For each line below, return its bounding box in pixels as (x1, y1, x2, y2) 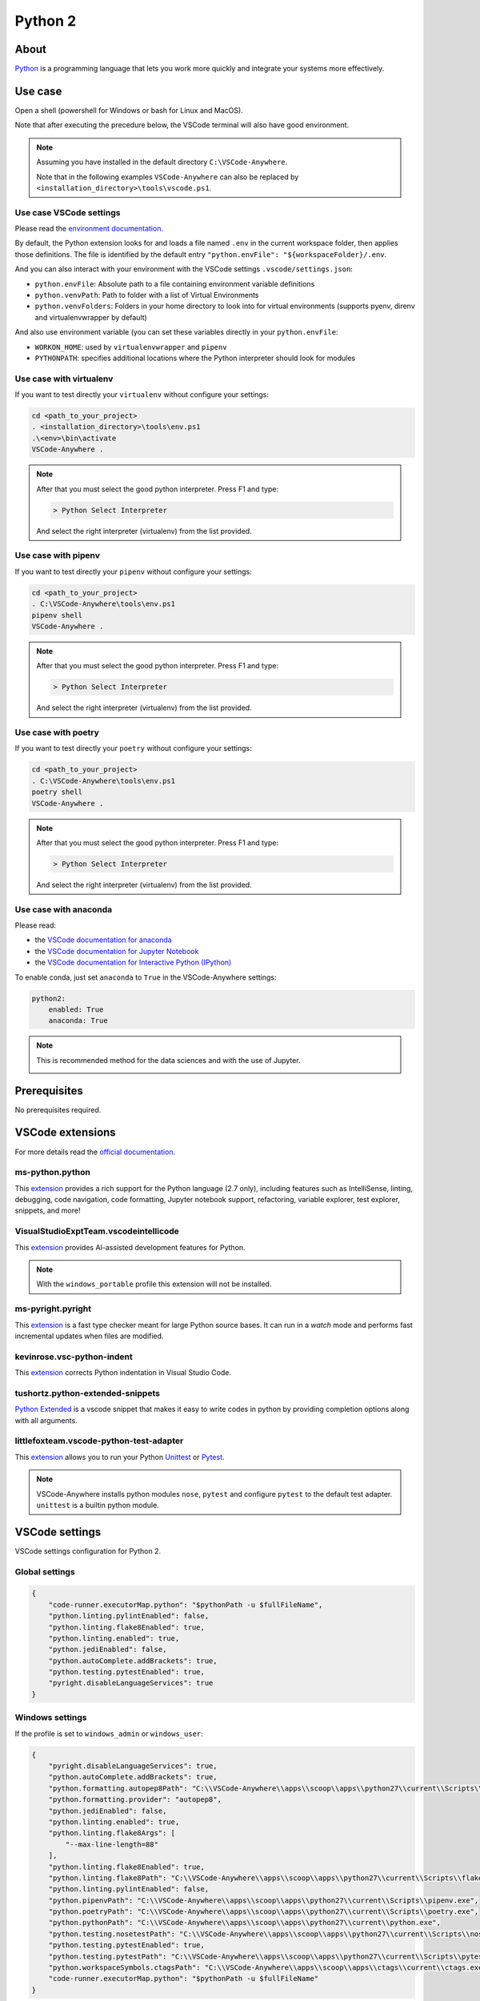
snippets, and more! (14, 1205, 81, 1216)
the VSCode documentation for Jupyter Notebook (34, 946, 199, 956)
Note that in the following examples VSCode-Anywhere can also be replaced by (36, 172, 299, 182)
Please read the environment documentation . (14, 224, 164, 234)
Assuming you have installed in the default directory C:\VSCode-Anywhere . (36, 157, 288, 167)
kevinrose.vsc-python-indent (14, 1351, 133, 1362)
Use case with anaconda (14, 904, 113, 915)
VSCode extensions (14, 1125, 116, 1140)
